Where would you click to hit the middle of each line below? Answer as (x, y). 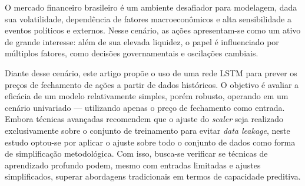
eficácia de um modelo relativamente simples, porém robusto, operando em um (147, 96)
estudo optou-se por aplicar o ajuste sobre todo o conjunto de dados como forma (150, 142)
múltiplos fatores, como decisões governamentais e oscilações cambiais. (132, 53)
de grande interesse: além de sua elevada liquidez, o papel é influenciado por (142, 41)
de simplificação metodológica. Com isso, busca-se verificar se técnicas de (136, 153)
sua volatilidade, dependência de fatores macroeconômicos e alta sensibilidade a (148, 18)
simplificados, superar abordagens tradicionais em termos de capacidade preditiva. (153, 176)
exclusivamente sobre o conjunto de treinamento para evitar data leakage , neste (147, 130)
